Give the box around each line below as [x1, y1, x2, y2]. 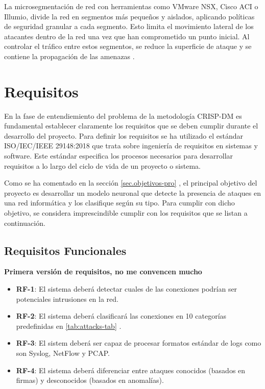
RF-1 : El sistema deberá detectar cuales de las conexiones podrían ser [16, 283, 237, 294]
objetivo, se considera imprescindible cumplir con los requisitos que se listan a [4, 208, 248, 218]
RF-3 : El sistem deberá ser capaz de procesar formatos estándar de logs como [16, 338, 261, 348]
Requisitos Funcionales [4, 242, 127, 258]
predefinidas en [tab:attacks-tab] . [16, 320, 122, 331]
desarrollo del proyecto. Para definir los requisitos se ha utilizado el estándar [4, 130, 243, 141]
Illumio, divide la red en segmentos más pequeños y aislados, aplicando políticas [4, 11, 255, 21]
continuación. [4, 217, 45, 228]
